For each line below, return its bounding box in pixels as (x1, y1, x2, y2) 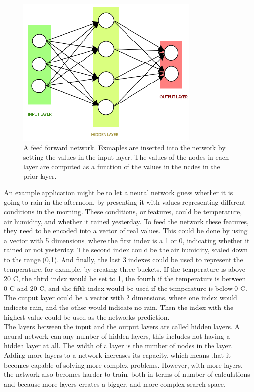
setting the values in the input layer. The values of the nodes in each (23, 152, 229, 162)
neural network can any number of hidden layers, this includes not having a (4, 330, 230, 341)
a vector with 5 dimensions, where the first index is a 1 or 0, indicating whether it (4, 235, 250, 245)
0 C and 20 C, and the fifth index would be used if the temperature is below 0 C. (4, 283, 248, 293)
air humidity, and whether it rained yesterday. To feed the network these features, (4, 216, 249, 226)
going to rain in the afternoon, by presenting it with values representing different (4, 197, 246, 207)
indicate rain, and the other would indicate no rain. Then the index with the (4, 302, 233, 312)
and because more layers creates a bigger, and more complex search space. (4, 378, 226, 389)
